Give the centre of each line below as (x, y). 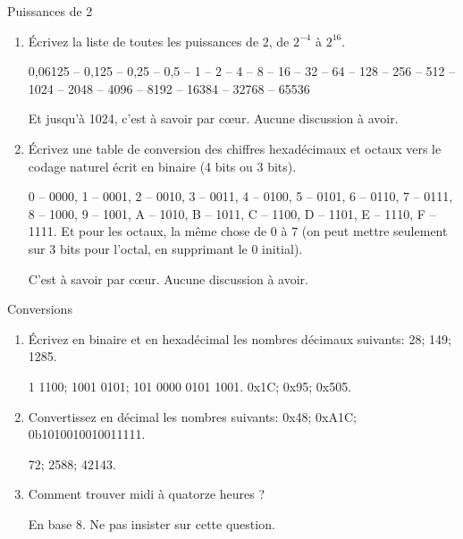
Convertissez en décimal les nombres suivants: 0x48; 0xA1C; (193, 416)
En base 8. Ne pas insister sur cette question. (152, 523)
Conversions (40, 309)
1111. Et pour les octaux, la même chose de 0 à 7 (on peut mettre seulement (238, 231)
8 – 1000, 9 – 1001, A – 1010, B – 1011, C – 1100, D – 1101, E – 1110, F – (232, 213)
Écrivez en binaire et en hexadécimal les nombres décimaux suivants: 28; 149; (240, 338)
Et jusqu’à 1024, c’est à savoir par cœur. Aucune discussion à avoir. (213, 118)
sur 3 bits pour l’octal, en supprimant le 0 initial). (165, 248)
